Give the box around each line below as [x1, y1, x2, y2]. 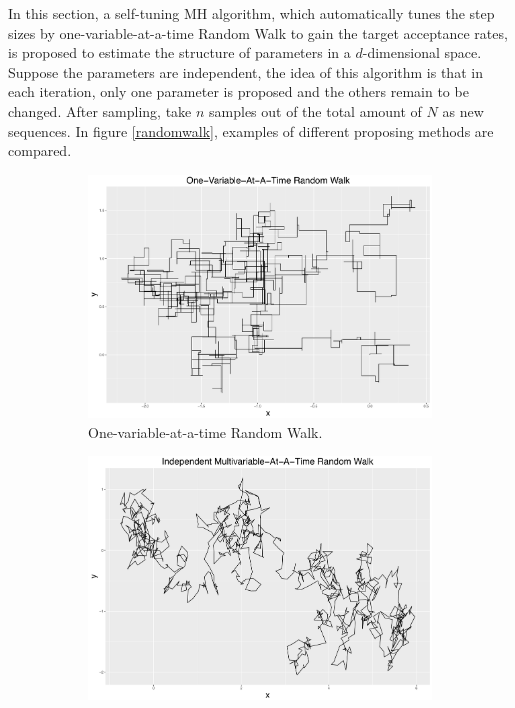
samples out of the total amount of [209, 100, 422, 121]
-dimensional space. [362, 42, 482, 63]
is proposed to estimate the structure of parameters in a [8, 42, 351, 63]
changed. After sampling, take [8, 100, 192, 121]
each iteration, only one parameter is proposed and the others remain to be [8, 81, 469, 102]
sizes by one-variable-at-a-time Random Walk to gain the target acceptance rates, [8, 22, 508, 43]
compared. [8, 140, 72, 161]
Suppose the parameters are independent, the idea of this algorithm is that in [8, 61, 483, 82]
